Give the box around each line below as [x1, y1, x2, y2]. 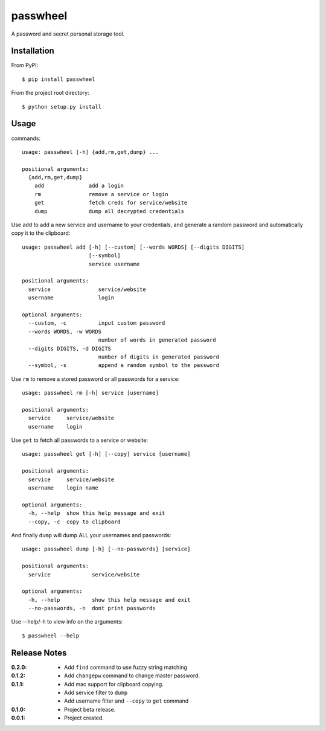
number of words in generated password [98, 337, 217, 343]
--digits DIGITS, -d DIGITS [28, 345, 112, 352]
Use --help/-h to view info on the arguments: [11, 618, 123, 625]
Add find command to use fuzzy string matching [64, 663, 187, 671]
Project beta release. [64, 706, 116, 713]
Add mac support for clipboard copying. [64, 680, 164, 688]
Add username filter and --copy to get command [64, 697, 189, 704]
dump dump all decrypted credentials [34, 208, 184, 214]
